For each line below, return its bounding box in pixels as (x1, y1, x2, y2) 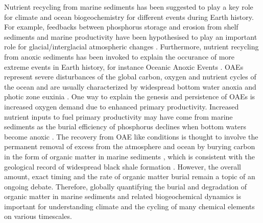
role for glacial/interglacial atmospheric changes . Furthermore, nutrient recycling (4, 41, 259, 52)
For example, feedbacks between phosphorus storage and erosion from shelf (4, 21, 238, 32)
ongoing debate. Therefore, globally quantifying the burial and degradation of (4, 181, 247, 191)
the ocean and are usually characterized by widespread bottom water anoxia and (4, 81, 256, 92)
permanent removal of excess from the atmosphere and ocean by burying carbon (4, 141, 255, 152)
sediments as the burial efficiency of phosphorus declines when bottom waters (4, 121, 246, 132)
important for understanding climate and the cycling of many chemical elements (4, 201, 255, 211)
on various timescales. (4, 211, 72, 221)
